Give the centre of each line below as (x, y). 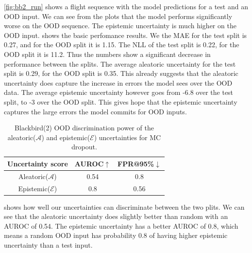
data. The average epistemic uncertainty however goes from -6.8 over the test (119, 92)
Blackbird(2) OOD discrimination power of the (84, 128)
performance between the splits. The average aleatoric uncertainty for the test (120, 63)
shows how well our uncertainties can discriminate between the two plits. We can (124, 207)
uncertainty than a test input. (48, 245)
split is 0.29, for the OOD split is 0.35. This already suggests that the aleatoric (121, 73)
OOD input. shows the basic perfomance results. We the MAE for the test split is (126, 35)
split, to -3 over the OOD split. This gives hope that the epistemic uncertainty (121, 101)
